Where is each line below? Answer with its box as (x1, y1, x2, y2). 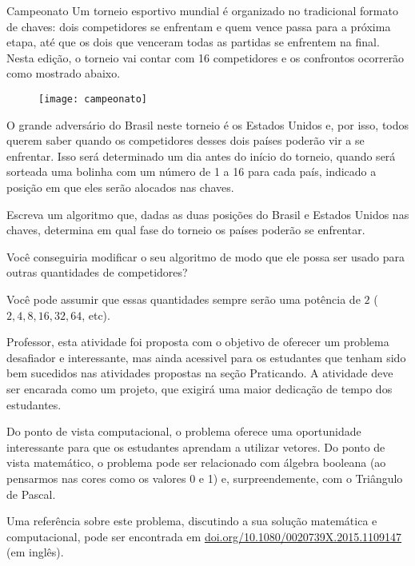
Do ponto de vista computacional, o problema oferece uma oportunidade (6, 423, 361, 440)
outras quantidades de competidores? (6, 264, 188, 281)
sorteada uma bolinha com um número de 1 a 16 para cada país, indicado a (6, 163, 377, 180)
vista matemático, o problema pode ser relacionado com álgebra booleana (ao (6, 454, 386, 471)
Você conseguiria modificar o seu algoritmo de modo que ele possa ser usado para (6, 248, 405, 265)
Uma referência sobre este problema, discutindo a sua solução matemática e (6, 512, 377, 529)
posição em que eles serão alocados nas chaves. (6, 179, 234, 195)
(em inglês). (6, 544, 64, 560)
